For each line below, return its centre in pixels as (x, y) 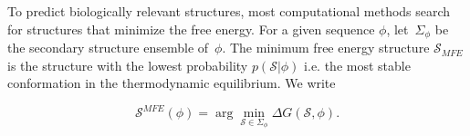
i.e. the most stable (357, 65)
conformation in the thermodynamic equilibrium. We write (172, 83)
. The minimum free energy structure (326, 48)
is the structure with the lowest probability (128, 65)
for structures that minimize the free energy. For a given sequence (191, 29)
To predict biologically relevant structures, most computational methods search (229, 11)
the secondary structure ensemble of (108, 48)
